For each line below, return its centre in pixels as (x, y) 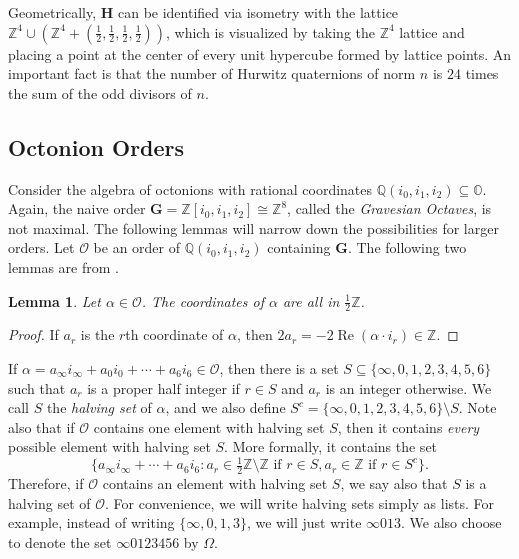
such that (37, 387)
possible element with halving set (109, 446)
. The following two (407, 247)
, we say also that (394, 483)
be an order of (137, 247)
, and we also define (225, 407)
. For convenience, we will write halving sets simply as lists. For (300, 502)
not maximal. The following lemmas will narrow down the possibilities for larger (253, 227)
